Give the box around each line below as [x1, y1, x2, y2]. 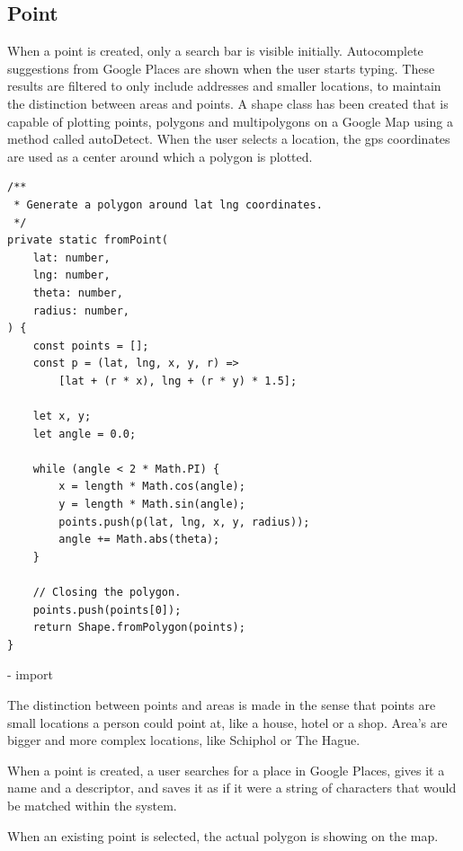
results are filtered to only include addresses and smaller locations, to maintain [7, 76, 441, 95]
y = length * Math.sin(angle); [58, 498, 245, 511]
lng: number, [32, 269, 111, 282]
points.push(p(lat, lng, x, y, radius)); [58, 515, 310, 528]
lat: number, [32, 251, 111, 264]
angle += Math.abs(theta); [58, 533, 220, 546]
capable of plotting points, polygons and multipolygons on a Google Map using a [7, 111, 453, 130]
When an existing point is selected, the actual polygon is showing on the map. [7, 826, 439, 845]
